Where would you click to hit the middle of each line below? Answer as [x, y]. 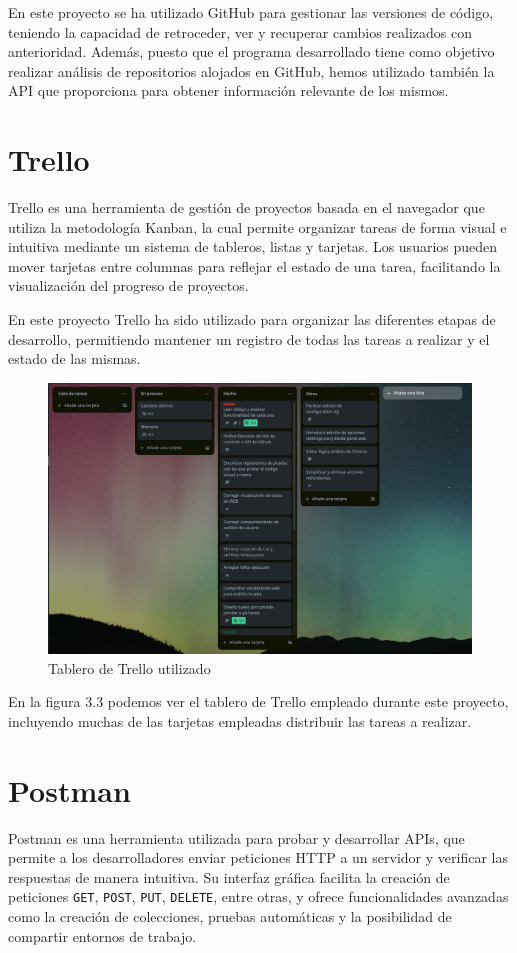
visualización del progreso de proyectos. [128, 285]
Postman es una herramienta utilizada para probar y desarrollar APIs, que [236, 837]
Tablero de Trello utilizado [129, 667]
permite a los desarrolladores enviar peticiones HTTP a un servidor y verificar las [258, 857]
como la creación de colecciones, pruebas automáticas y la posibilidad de [230, 915]
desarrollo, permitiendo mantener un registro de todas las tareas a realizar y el [249, 338]
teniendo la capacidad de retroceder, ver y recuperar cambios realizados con [240, 31]
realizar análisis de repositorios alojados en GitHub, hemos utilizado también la [251, 70]
